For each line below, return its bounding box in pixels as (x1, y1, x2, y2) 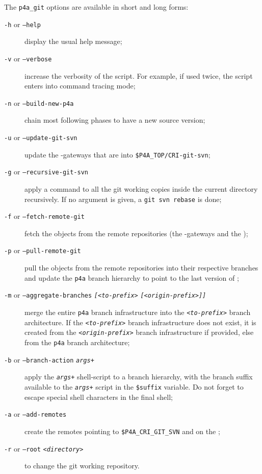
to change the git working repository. (24, 460, 140, 471)
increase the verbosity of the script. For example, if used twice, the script (24, 70, 253, 81)
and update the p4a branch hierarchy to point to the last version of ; (24, 272, 239, 283)
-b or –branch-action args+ (4, 354, 94, 365)
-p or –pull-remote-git (4, 245, 81, 256)
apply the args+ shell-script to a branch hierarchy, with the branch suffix (24, 371, 253, 382)
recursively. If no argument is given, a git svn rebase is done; (24, 193, 222, 204)
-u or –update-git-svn (4, 132, 77, 142)
